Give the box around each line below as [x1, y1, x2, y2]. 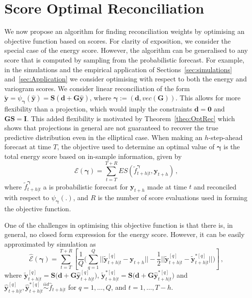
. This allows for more [175, 93, 241, 103]
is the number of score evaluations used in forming [97, 192, 248, 203]
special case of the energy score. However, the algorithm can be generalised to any [4, 45, 248, 55]
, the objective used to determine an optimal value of [57, 141, 215, 152]
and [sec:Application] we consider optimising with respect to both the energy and [4, 74, 247, 84]
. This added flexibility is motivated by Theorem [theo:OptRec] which [27, 113, 235, 123]
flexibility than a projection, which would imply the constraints [4, 104, 192, 114]
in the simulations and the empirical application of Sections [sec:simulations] [4, 64, 232, 74]
